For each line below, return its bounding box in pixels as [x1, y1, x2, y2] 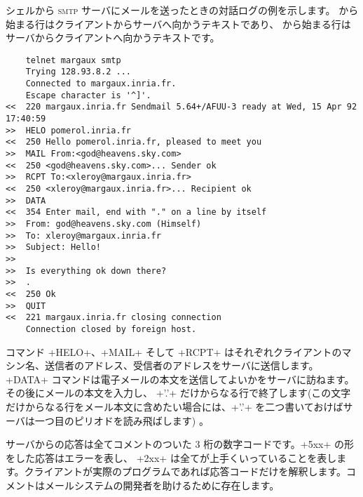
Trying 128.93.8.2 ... [25, 67, 131, 77]
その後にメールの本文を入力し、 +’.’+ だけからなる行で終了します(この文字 [6, 385, 351, 400]
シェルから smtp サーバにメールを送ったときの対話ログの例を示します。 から [6, 3, 359, 17]
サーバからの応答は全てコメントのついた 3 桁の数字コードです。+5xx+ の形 [6, 437, 355, 451]
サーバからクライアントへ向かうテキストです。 [6, 30, 220, 45]
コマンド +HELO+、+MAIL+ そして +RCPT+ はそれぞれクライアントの [6, 344, 342, 359]
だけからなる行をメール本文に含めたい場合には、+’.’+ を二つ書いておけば [6, 399, 343, 413]
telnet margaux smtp [25, 55, 121, 65]
